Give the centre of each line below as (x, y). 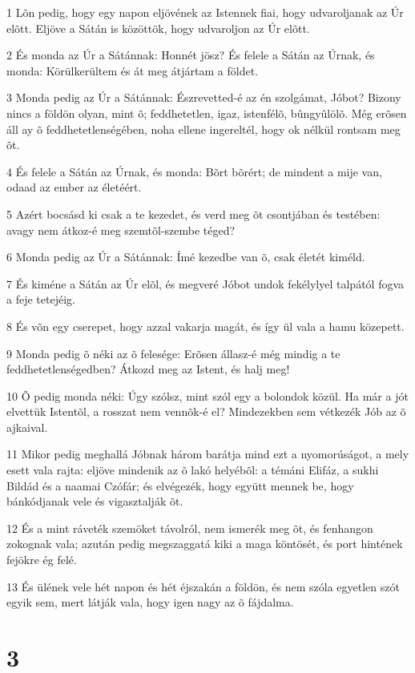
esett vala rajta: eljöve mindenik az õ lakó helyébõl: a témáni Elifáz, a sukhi (193, 470)
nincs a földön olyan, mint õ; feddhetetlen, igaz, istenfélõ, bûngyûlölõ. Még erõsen (207, 113)
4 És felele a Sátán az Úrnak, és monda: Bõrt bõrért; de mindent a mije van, (194, 171)
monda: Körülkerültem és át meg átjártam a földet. (133, 70)
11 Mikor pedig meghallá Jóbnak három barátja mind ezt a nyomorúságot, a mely (208, 454)
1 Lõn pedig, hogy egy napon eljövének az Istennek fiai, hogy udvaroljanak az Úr (205, 12)
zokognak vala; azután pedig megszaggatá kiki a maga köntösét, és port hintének (205, 544)
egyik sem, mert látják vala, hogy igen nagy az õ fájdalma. (150, 602)
